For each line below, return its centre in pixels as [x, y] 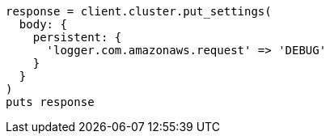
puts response [50, 102]
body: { [43, 24]
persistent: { [77, 37]
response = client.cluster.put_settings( [139, 11]
